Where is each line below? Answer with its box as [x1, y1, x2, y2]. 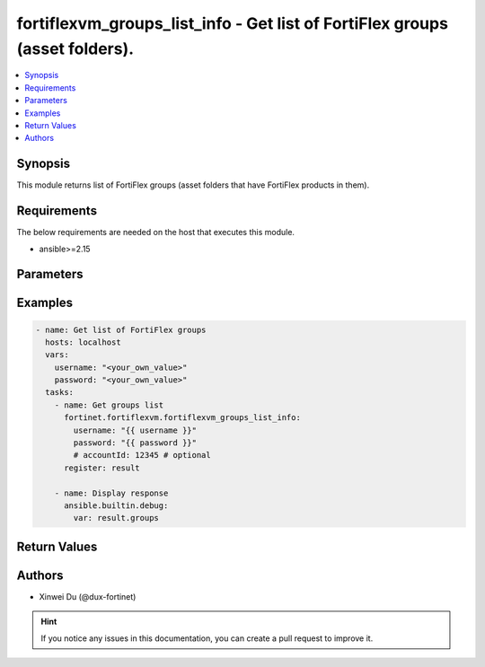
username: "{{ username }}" [73, 425, 198, 435]
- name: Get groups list [54, 399, 164, 410]
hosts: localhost [45, 337, 121, 347]
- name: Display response [54, 487, 169, 498]
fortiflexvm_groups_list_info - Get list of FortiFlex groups [16, 13, 449, 33]
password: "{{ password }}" [73, 438, 198, 448]
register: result [64, 462, 141, 473]
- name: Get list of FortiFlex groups [35, 324, 207, 335]
